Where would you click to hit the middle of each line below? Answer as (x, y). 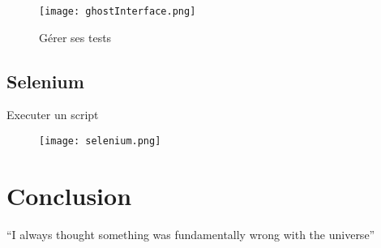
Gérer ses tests (75, 37)
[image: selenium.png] (100, 141)
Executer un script (53, 115)
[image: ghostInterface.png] (118, 11)
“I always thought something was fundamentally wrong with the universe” (191, 234)
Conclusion (69, 195)
